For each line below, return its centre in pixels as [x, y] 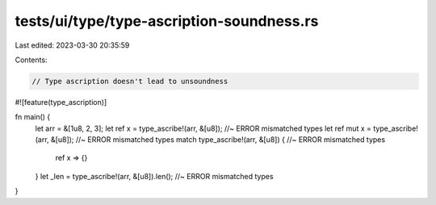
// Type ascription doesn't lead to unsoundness [130, 81]
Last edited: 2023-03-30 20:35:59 [72, 45]
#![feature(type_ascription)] [61, 102]
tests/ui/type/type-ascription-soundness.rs [167, 21]
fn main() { [33, 117]
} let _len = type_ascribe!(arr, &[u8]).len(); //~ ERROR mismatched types [154, 176]
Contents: [31, 60]
